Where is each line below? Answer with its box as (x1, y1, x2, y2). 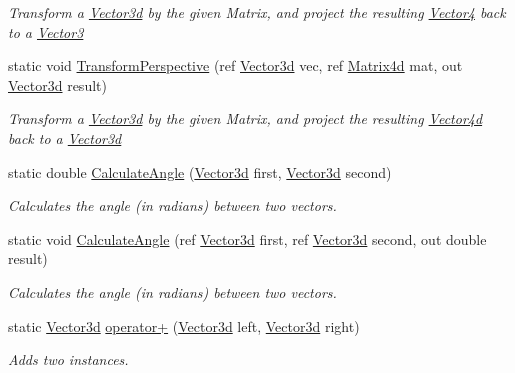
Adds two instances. (8, 349, 129, 370)
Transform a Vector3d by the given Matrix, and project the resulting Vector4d (8, 108, 483, 129)
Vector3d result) (8, 74, 107, 95)
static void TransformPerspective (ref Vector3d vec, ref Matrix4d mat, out (8, 55, 463, 76)
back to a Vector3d (8, 127, 122, 148)
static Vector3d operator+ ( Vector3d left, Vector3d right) (8, 315, 360, 336)
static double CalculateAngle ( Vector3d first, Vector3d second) (8, 161, 392, 182)
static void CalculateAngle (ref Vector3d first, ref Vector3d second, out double (8, 228, 487, 249)
